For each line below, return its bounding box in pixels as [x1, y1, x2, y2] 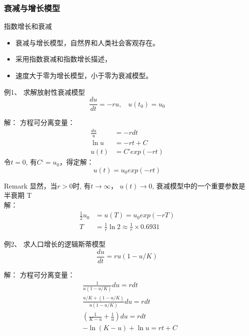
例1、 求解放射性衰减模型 [4, 86, 85, 97]
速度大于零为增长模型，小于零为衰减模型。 [15, 70, 153, 80]
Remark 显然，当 [4, 180, 57, 190]
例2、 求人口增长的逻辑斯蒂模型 [4, 239, 106, 249]
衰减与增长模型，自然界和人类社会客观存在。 [15, 37, 159, 47]
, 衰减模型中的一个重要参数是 [152, 180, 246, 190]
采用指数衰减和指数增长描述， [15, 54, 112, 64]
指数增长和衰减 [4, 21, 52, 31]
